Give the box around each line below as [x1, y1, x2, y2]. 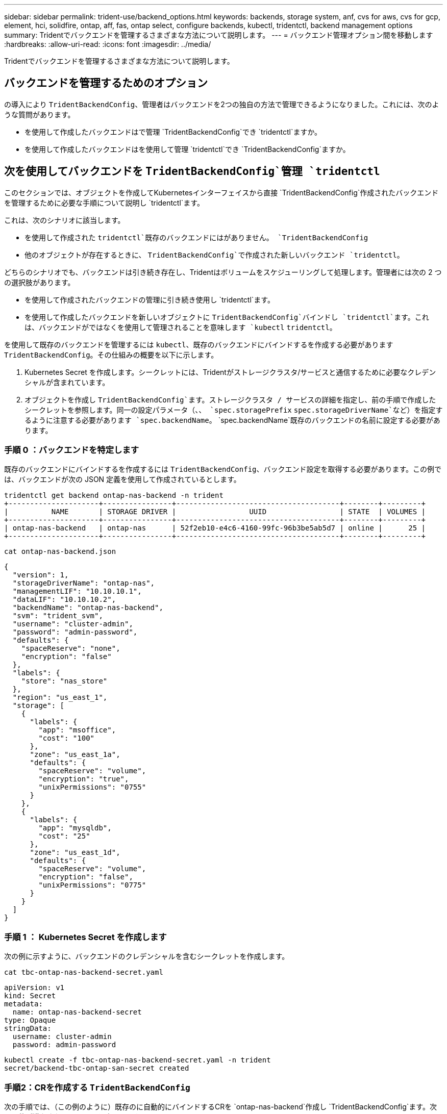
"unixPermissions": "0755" [38, 783, 146, 792]
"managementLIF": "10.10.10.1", [12, 587, 142, 596]
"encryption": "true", [38, 775, 129, 783]
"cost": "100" [38, 734, 95, 743]
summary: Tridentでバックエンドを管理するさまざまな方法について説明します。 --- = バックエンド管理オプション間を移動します [4, 31, 433, 39]
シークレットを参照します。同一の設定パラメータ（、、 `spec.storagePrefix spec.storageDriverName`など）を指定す [24, 406, 443, 414]
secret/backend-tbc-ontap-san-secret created [4, 1064, 189, 1073]
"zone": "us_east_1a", [30, 750, 120, 759]
